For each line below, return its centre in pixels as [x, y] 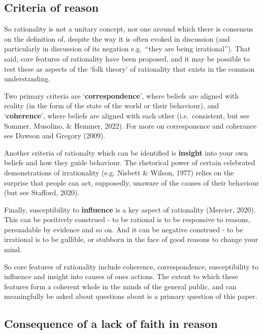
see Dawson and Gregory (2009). [55, 135]
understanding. [27, 79]
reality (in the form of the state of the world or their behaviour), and [112, 105]
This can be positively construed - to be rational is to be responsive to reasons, [127, 219]
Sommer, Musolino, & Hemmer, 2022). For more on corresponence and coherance [130, 125]
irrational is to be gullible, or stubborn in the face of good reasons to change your [131, 239]
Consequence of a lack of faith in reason [111, 324]
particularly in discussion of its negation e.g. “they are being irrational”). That [127, 49]
